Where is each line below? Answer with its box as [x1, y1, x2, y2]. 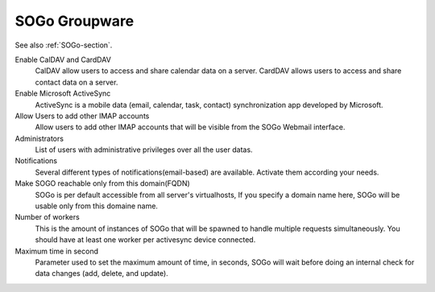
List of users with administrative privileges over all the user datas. [35, 145, 253, 154]
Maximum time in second [14, 246, 99, 256]
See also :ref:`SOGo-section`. [14, 40, 113, 50]
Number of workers [14, 212, 80, 222]
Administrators [14, 134, 64, 143]
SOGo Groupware [14, 12, 135, 30]
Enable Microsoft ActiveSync [14, 88, 111, 98]
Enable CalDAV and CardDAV [14, 55, 112, 64]
